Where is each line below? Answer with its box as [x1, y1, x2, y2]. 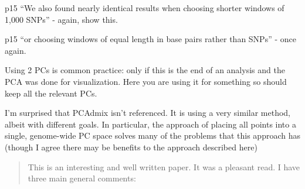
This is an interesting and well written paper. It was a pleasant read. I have [28, 160, 300, 173]
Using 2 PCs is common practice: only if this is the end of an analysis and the [5, 64, 285, 76]
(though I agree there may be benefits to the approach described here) [5, 140, 257, 153]
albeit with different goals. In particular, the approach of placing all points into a [5, 118, 296, 130]
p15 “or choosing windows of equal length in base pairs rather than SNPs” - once [5, 33, 296, 45]
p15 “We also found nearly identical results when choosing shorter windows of [5, 2, 284, 13]
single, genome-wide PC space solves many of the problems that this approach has [5, 129, 300, 142]
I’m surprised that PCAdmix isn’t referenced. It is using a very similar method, [5, 106, 291, 119]
